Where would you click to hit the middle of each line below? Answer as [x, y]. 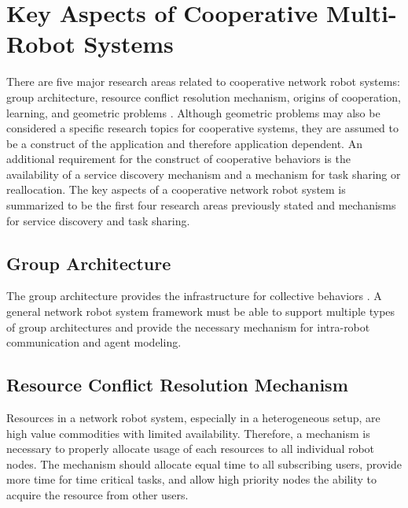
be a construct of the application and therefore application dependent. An [184, 143]
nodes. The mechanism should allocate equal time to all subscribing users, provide [204, 464]
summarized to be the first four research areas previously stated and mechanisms [201, 205]
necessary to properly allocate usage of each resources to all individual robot [191, 449]
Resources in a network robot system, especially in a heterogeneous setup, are [193, 418]
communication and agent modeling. [94, 342]
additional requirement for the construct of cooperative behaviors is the [178, 159]
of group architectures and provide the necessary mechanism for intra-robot [188, 326]
